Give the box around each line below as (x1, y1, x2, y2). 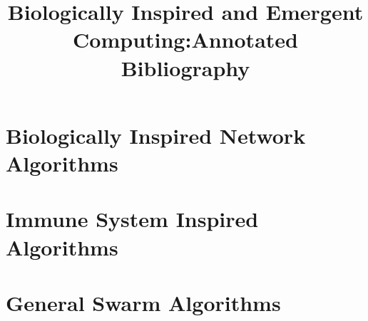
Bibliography (121, 53, 250, 82)
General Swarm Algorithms (6, 288, 281, 317)
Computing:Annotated (73, 25, 298, 54)
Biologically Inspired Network (6, 120, 306, 149)
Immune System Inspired (6, 204, 259, 233)
